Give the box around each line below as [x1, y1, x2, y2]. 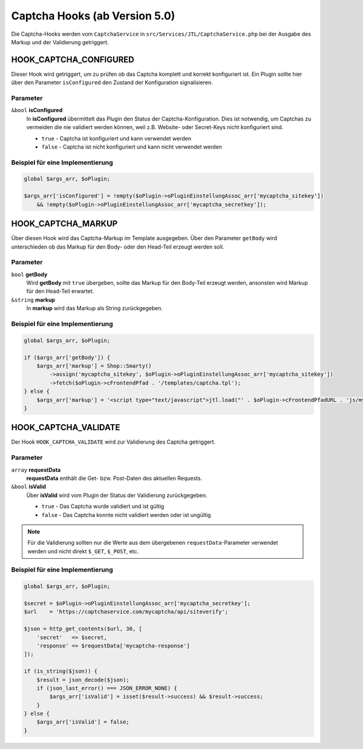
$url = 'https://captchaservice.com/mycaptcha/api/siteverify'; [24, 608, 229, 615]
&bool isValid [11, 483, 47, 490]
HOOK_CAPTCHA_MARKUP [11, 219, 118, 229]
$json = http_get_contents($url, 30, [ [24, 625, 142, 633]
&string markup [11, 296, 56, 303]
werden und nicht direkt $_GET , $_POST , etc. [27, 547, 139, 554]
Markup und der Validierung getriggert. [11, 38, 109, 45]
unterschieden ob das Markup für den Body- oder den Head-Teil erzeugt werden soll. [11, 243, 224, 250]
